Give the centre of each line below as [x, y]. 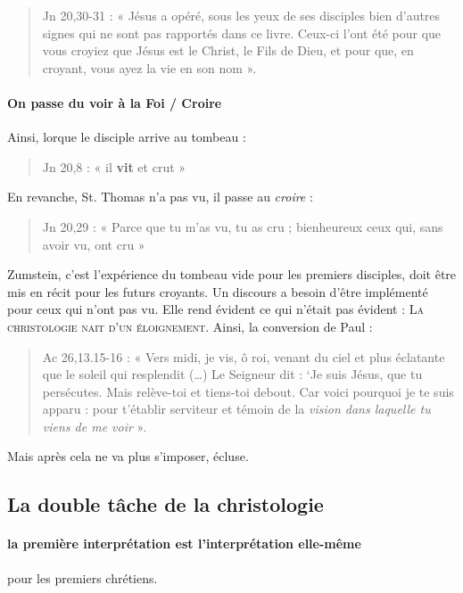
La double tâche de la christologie [165, 504]
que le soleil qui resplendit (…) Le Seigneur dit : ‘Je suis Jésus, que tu [232, 374]
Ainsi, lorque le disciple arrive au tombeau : [127, 137]
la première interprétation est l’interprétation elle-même [184, 544]
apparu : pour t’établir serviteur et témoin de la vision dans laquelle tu [236, 409]
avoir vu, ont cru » [94, 244]
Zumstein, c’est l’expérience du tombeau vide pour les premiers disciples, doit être [232, 274]
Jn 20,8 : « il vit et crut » [114, 166]
